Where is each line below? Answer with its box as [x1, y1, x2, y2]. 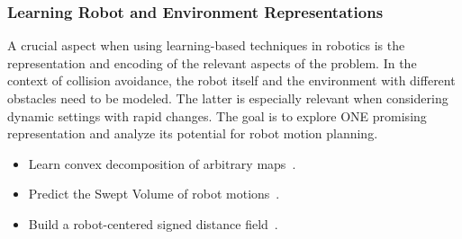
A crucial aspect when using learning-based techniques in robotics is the [7, 36, 405, 55]
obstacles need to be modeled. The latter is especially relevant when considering [7, 89, 448, 107]
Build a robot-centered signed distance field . [28, 214, 278, 233]
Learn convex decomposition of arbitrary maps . [28, 154, 296, 173]
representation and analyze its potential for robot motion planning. [7, 124, 378, 143]
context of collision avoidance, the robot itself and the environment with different [7, 71, 456, 90]
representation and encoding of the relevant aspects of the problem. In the [7, 53, 417, 72]
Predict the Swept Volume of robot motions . [28, 184, 280, 203]
